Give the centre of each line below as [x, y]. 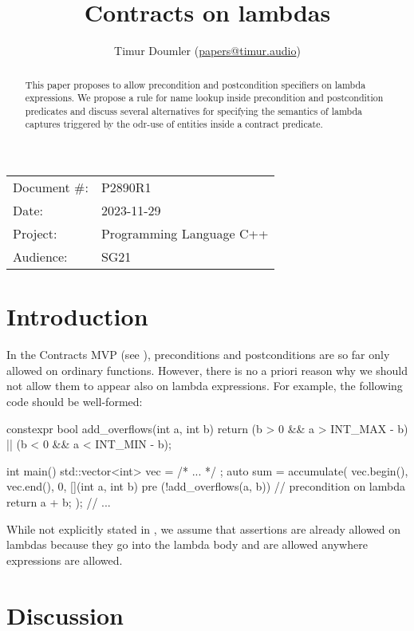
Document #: [51, 187]
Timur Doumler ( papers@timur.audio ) [207, 51]
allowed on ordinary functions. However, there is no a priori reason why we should [207, 370]
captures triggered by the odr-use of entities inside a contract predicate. [174, 124]
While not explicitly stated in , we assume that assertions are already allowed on [204, 528]
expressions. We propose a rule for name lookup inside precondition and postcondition [204, 98]
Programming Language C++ [185, 234]
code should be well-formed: [75, 402]
